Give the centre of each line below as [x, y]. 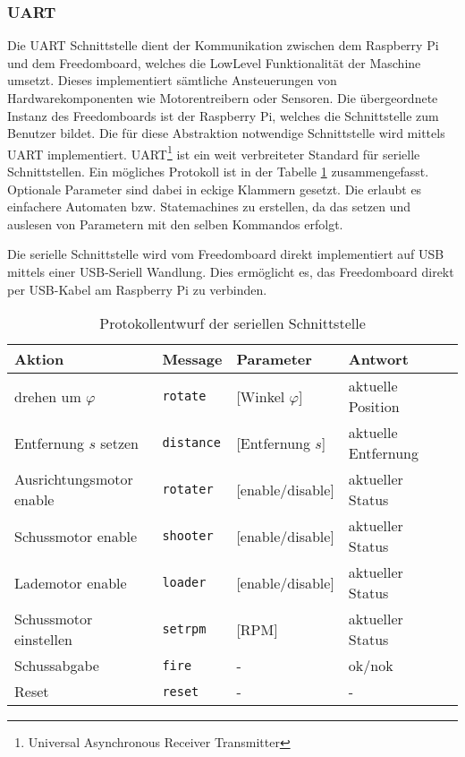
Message [192, 359]
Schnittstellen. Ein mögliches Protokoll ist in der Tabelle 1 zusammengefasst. [218, 172]
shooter [188, 536]
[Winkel [261, 396]
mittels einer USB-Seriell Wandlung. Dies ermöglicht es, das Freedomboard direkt [231, 271]
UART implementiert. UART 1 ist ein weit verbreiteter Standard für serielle [214, 152]
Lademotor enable [71, 582]
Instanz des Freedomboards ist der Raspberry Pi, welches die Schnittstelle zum [223, 115]
